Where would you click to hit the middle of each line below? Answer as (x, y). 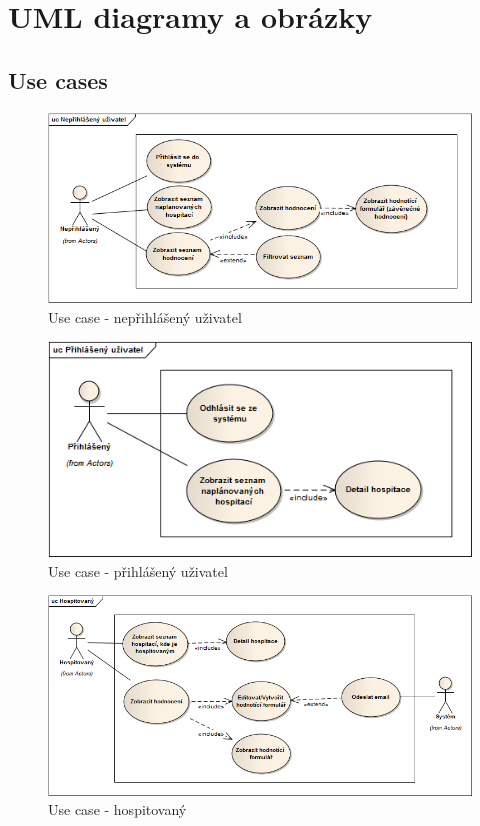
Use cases (58, 79)
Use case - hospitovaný (117, 809)
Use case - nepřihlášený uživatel (145, 316)
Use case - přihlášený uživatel (138, 570)
